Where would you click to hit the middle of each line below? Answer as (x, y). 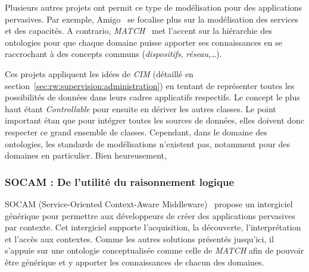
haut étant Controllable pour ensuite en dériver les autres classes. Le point (141, 108)
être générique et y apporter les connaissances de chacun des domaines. (135, 262)
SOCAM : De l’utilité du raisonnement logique (120, 181)
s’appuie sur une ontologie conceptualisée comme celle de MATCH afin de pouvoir (154, 250)
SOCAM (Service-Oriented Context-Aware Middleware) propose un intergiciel (149, 203)
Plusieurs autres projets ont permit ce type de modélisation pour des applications (154, 7)
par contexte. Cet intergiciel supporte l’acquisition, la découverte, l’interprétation (153, 227)
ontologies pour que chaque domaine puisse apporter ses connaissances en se (143, 42)
